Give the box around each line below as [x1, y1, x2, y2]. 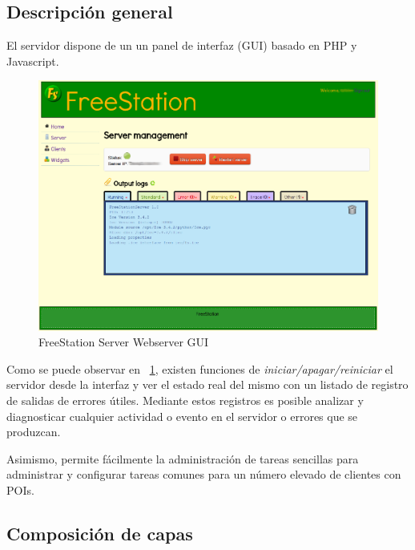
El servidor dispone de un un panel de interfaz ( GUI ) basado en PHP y [6, 37, 357, 54]
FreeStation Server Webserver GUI [38, 334, 209, 350]
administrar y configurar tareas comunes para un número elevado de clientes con [6, 466, 401, 483]
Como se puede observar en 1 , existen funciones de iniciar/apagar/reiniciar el [6, 360, 393, 377]
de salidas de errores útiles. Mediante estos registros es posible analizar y [6, 391, 364, 408]
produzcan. [6, 423, 61, 440]
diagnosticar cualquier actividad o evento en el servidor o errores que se [6, 407, 358, 424]
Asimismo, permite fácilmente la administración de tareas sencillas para [6, 450, 359, 467]
